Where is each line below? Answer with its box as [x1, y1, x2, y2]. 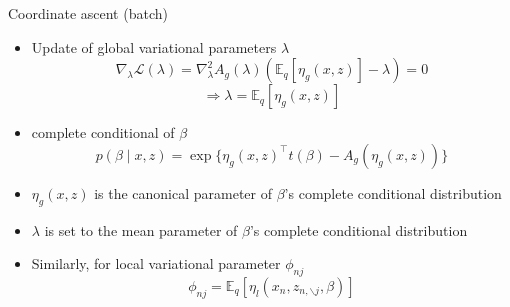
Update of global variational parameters [31, 36, 277, 57]
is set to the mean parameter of [44, 219, 238, 240]
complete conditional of [31, 122, 175, 143]
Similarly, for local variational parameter [31, 253, 281, 274]
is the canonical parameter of [94, 182, 273, 203]
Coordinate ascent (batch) [8, 3, 168, 23]
